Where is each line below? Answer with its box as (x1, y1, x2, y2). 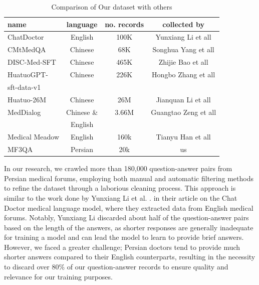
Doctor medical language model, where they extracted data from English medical (4, 202, 253, 213)
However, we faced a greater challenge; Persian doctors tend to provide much (4, 241, 240, 252)
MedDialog (8, 106, 41, 117)
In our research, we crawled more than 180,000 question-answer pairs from (4, 163, 232, 174)
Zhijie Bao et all (158, 57, 208, 67)
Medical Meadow (8, 131, 60, 142)
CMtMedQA (8, 44, 46, 55)
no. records (105, 19, 144, 29)
